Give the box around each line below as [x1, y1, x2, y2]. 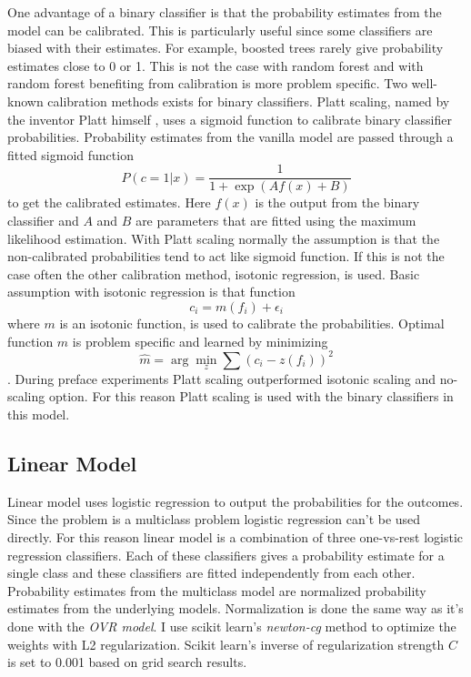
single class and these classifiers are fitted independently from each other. [7, 563, 416, 582]
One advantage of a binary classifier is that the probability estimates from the [7, 3, 442, 21]
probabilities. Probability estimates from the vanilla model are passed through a [7, 127, 454, 147]
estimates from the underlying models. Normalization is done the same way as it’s [7, 599, 464, 618]
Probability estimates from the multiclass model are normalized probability [7, 581, 426, 600]
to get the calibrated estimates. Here [7, 193, 211, 212]
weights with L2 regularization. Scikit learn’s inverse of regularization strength [7, 634, 445, 653]
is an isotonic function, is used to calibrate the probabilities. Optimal [59, 313, 445, 332]
